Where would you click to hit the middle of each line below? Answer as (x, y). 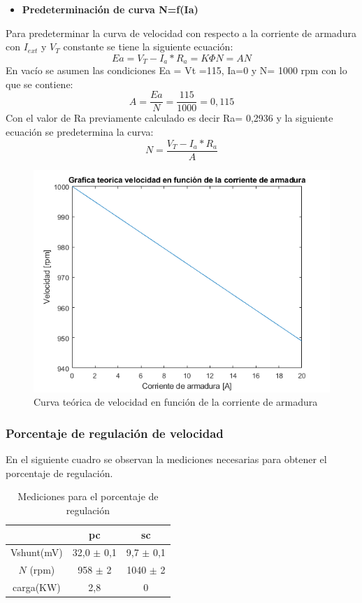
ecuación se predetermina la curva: (80, 132)
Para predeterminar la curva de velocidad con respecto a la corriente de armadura (181, 33)
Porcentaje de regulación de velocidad (115, 433)
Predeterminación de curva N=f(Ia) (110, 9)
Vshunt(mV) (37, 552)
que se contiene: (39, 84)
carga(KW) (36, 587)
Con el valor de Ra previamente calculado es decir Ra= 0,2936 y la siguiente (169, 118)
